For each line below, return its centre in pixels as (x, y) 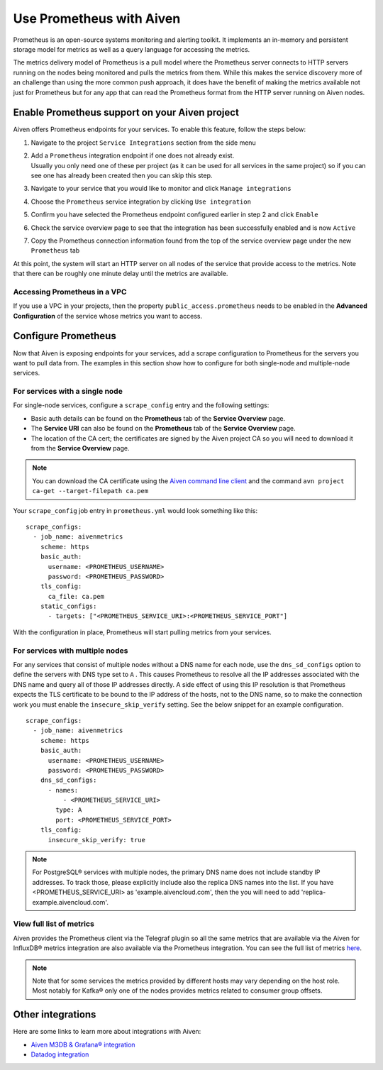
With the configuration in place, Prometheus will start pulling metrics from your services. (143, 632)
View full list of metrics (54, 924)
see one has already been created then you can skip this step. (122, 175)
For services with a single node (68, 392)
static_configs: (68, 606)
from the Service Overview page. (81, 448)
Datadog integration (60, 1054)
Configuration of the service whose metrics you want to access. (108, 316)
